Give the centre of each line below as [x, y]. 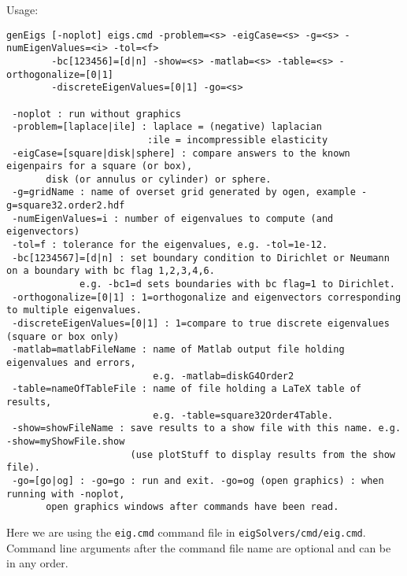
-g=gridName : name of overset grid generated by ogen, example [184, 192]
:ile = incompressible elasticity [237, 140]
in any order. [37, 563]
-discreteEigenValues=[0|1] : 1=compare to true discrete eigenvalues [201, 324]
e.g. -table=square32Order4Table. [243, 415]
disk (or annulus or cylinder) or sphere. [159, 179]
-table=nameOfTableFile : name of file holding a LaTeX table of [187, 389]
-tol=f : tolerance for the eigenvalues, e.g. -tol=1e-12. [170, 245]
